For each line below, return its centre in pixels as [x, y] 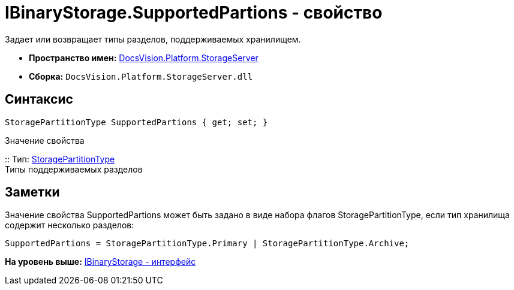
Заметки [32, 192]
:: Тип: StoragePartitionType [60, 159]
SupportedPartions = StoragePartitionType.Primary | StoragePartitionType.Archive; [207, 244]
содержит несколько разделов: [70, 225]
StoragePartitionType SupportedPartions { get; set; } [136, 122]
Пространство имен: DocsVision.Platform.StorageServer [144, 58]
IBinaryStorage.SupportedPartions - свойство [194, 13]
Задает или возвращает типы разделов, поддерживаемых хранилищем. [153, 39]
